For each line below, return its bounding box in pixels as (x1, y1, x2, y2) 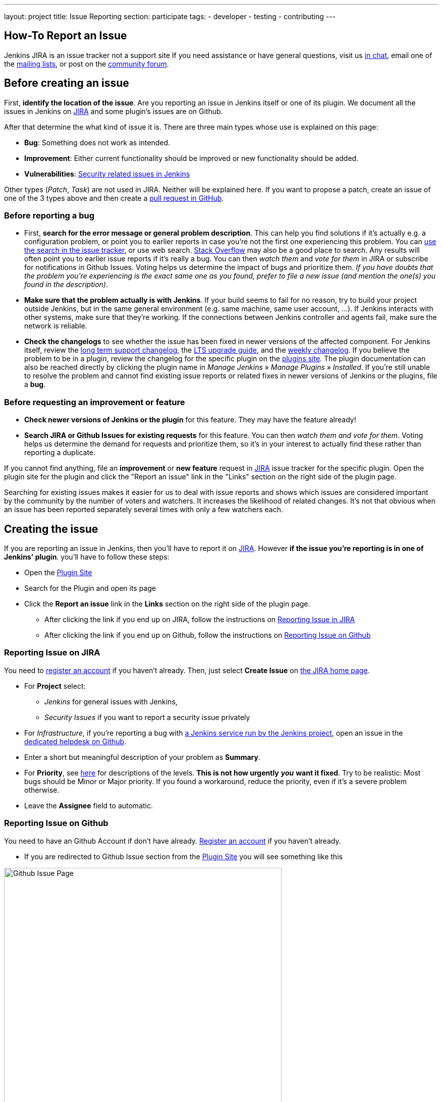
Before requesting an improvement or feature (4, 397, 185, 407)
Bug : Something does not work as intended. (24, 138, 171, 147)
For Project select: (24, 681, 86, 690)
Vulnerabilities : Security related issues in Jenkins (24, 169, 190, 178)
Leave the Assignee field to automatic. (24, 801, 153, 810)
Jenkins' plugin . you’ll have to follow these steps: (4, 553, 170, 562)
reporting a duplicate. (24, 448, 96, 457)
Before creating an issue (4, 77, 129, 90)
